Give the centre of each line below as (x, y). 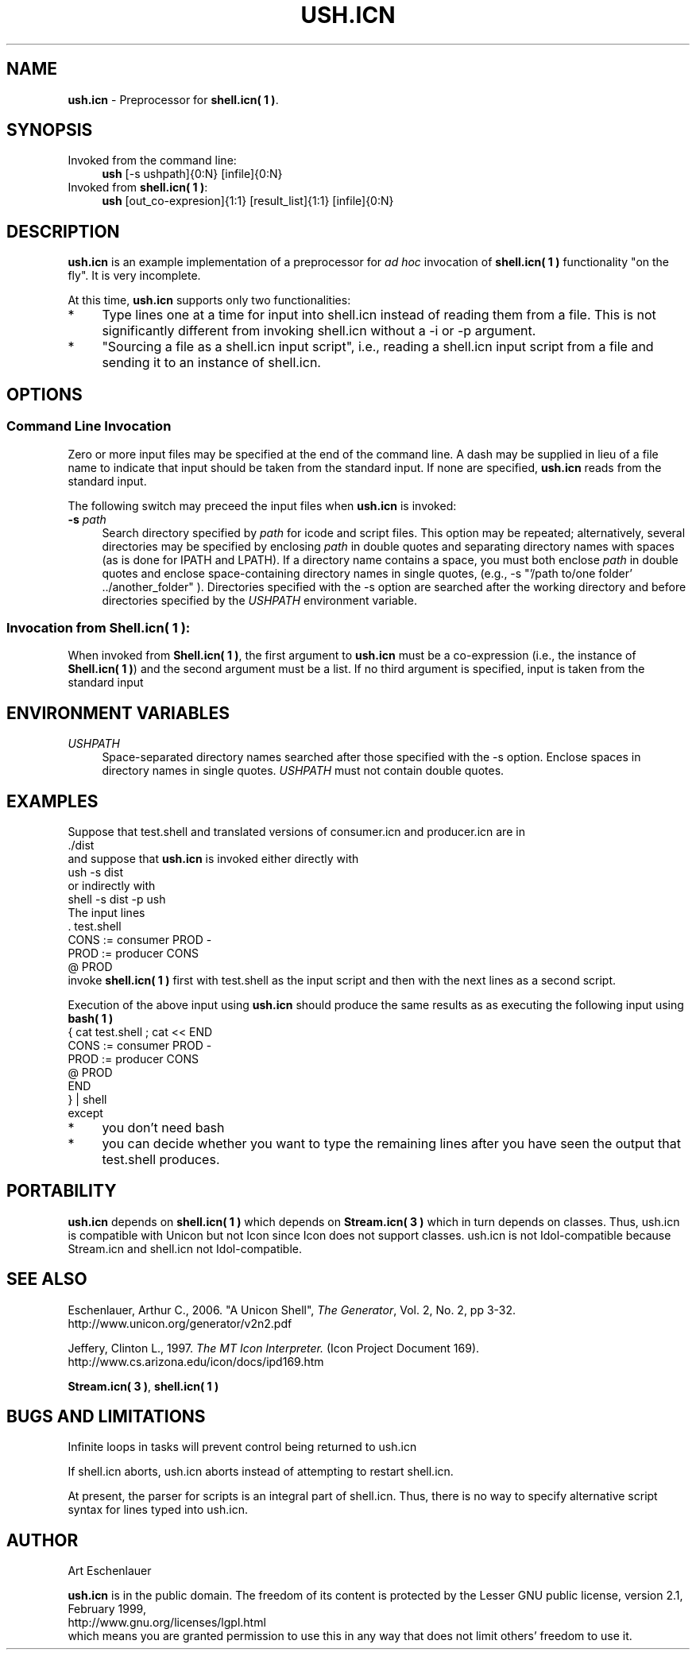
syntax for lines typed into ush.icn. (158, 1510)
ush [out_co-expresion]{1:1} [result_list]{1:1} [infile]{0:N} (248, 201)
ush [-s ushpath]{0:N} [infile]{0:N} (192, 174)
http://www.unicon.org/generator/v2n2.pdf (180, 1323)
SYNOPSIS (50, 130)
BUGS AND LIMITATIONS (106, 1417)
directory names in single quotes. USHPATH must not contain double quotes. (303, 771)
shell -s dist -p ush (117, 899)
